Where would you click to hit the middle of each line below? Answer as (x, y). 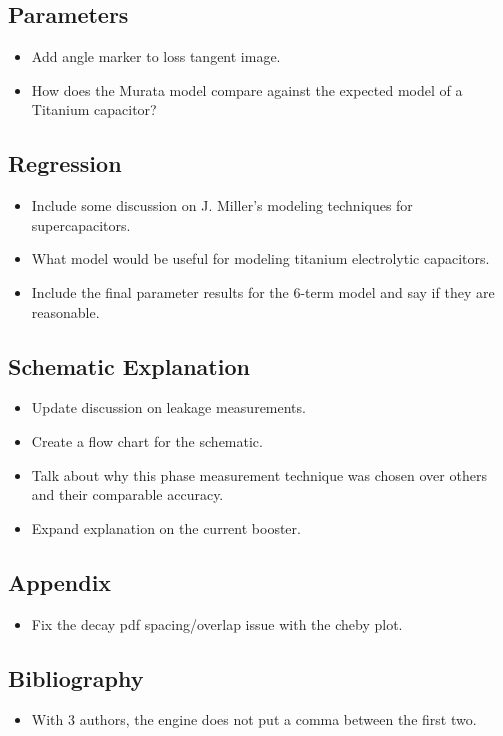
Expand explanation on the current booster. (166, 527)
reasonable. (65, 311)
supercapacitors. (81, 224)
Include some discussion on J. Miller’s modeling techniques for (222, 205)
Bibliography (76, 677)
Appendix (60, 581)
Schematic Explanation (129, 365)
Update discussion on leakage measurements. (168, 407)
